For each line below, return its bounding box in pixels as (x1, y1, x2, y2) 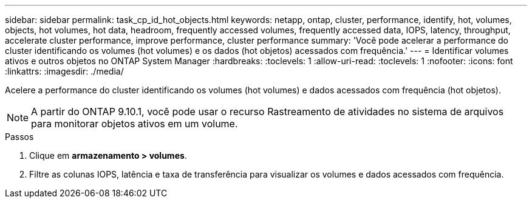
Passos (5, 131, 34, 142)
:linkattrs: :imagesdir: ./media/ (5, 66, 124, 76)
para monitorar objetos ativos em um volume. (31, 118, 238, 130)
